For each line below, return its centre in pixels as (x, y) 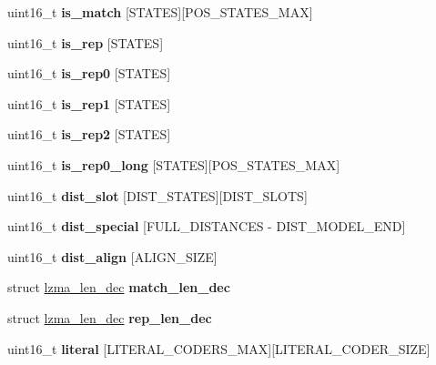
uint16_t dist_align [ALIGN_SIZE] (112, 256)
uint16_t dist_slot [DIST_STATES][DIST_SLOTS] (157, 195)
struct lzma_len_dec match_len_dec (119, 287)
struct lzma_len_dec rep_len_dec (110, 317)
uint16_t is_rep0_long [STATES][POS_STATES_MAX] (174, 164)
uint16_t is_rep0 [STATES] (89, 73)
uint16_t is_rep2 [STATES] (89, 134)
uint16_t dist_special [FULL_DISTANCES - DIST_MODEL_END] (207, 226)
